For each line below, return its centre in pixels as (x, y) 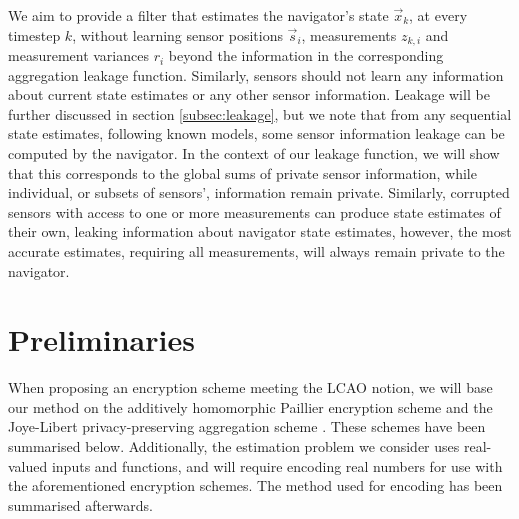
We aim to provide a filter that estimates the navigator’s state (198, 15)
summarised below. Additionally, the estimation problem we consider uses (234, 446)
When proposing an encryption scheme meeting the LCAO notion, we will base (250, 387)
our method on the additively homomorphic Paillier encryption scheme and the (250, 406)
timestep (34, 34)
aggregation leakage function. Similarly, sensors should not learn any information (256, 74)
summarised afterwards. (81, 504)
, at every (438, 15)
